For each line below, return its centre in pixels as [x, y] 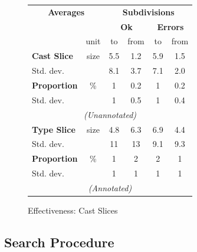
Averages [66, 12]
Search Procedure [59, 242]
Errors [170, 26]
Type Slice [54, 129]
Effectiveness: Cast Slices [73, 210]
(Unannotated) [110, 114]
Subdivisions [148, 12]
